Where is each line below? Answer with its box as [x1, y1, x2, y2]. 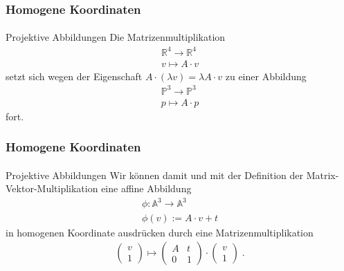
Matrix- [306, 167, 339, 182]
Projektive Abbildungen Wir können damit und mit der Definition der [6, 167, 303, 182]
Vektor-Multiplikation [6, 181, 98, 196]
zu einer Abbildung [225, 68, 307, 83]
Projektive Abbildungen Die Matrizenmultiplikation [6, 30, 226, 44]
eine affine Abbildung [101, 181, 192, 196]
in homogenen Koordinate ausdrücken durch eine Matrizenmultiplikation [6, 225, 314, 239]
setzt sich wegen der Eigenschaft [6, 68, 143, 83]
